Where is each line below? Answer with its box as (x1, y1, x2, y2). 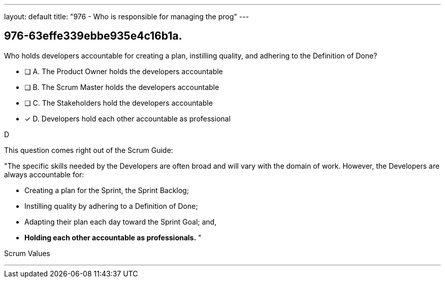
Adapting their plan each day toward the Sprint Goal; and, (24, 217, 217, 226)
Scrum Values (4, 248, 50, 258)
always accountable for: (4, 170, 84, 179)
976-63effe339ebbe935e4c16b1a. (4, 29, 182, 43)
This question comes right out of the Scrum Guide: (4, 145, 173, 154)
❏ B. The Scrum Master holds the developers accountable (24, 82, 219, 91)
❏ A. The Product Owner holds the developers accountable (24, 67, 223, 76)
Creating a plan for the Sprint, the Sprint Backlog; (24, 185, 189, 195)
